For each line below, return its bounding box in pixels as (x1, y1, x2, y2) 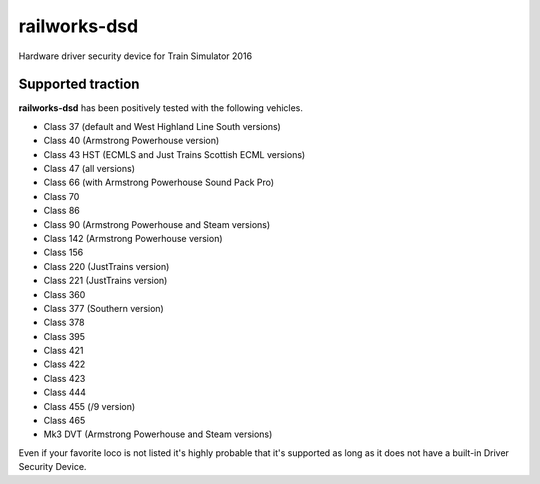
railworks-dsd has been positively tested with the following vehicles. (18, 102, 304, 114)
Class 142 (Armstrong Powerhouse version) (43, 232, 224, 244)
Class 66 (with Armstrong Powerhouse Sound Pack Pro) (43, 176, 275, 189)
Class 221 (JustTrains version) (43, 275, 168, 287)
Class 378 (43, 316, 85, 329)
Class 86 (43, 205, 80, 217)
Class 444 (43, 386, 87, 399)
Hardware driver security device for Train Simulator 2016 (18, 50, 253, 62)
